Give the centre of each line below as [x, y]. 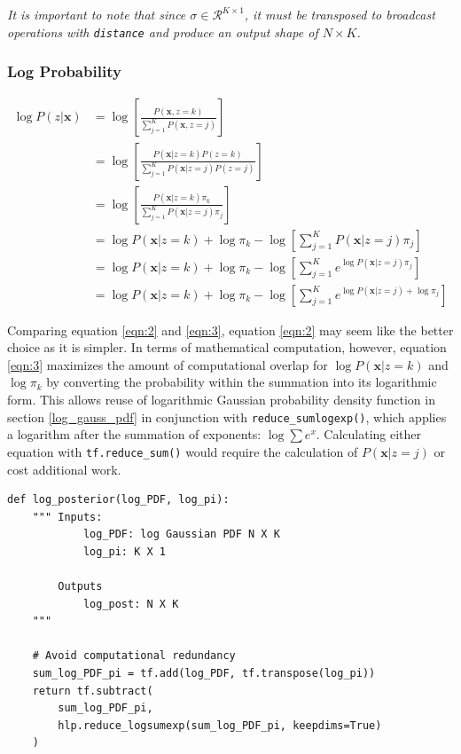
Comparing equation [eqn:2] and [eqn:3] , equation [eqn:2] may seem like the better [230, 330]
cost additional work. [64, 469]
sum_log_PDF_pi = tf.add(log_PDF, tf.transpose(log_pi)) [204, 674]
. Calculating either [369, 434]
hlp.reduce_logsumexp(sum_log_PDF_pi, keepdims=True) [220, 725]
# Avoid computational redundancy [134, 656]
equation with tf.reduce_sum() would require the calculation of [183, 451]
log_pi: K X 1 [124, 551]
